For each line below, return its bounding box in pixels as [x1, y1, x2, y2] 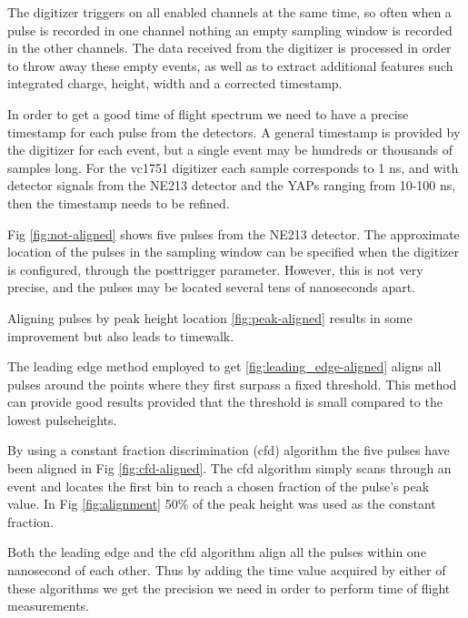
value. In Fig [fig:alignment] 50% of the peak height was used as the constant [7, 494, 436, 513]
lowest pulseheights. [7, 410, 117, 429]
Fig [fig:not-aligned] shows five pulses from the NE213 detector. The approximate [7, 224, 460, 243]
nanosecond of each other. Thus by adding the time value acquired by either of [7, 561, 446, 580]
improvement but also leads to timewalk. [7, 326, 234, 345]
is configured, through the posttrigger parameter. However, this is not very [7, 259, 423, 279]
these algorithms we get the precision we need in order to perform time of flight [7, 578, 451, 597]
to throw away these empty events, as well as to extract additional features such [7, 56, 453, 75]
